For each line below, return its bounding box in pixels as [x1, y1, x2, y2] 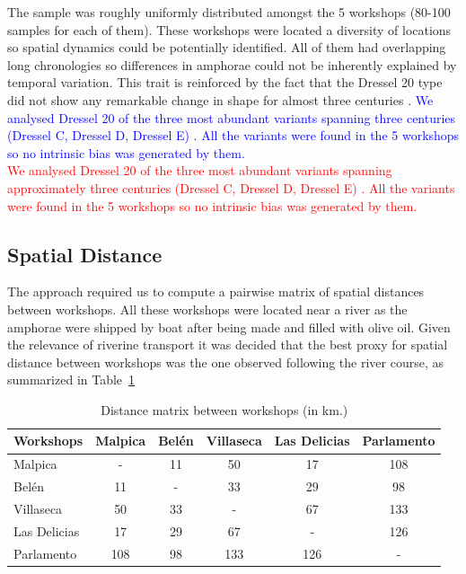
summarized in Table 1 [7, 370, 136, 389]
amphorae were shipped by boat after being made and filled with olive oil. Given [7, 317, 451, 336]
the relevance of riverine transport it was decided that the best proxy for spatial [7, 335, 448, 354]
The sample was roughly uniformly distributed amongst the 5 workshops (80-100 [7, 3, 451, 21]
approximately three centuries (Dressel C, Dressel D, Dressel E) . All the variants [7, 178, 455, 197]
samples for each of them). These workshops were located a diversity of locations [7, 20, 452, 39]
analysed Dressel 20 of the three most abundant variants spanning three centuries [7, 108, 456, 127]
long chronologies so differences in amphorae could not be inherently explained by [7, 55, 457, 74]
